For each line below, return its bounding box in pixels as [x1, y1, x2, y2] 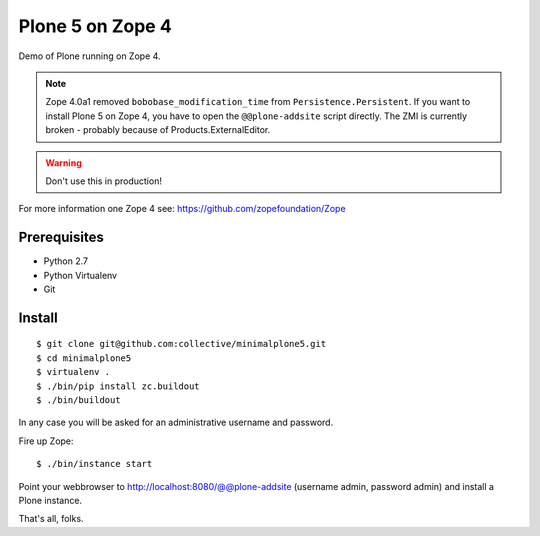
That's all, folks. [18, 513, 84, 525]
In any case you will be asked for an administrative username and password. [18, 416, 334, 429]
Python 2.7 [43, 255, 89, 267]
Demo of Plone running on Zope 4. [18, 50, 161, 62]
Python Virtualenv [43, 269, 118, 281]
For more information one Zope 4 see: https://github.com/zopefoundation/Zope [18, 203, 346, 215]
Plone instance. [18, 494, 83, 506]
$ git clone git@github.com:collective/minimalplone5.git [36, 338, 327, 350]
